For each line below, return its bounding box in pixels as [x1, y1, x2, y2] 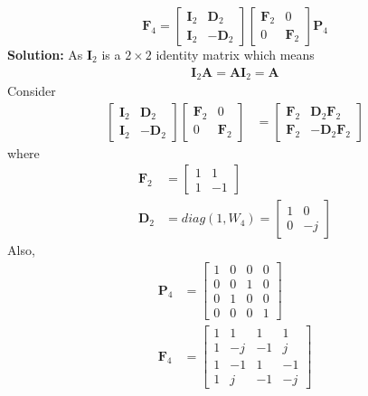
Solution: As [7, 45, 83, 63]
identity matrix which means [156, 45, 315, 63]
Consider [7, 81, 56, 100]
